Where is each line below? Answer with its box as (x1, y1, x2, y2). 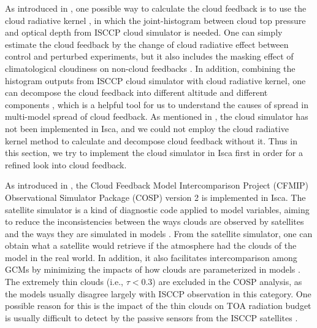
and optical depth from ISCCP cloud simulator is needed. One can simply (5, 26, 283, 39)
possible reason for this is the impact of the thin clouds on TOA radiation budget (5, 299, 311, 312)
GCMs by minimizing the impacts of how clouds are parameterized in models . (5, 263, 300, 276)
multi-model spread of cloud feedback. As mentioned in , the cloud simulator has (5, 110, 308, 123)
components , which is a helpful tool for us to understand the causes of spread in (5, 98, 308, 111)
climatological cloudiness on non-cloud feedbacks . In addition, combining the (5, 61, 296, 74)
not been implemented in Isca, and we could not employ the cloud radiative (5, 122, 289, 135)
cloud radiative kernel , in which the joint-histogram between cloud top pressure (5, 14, 306, 26)
